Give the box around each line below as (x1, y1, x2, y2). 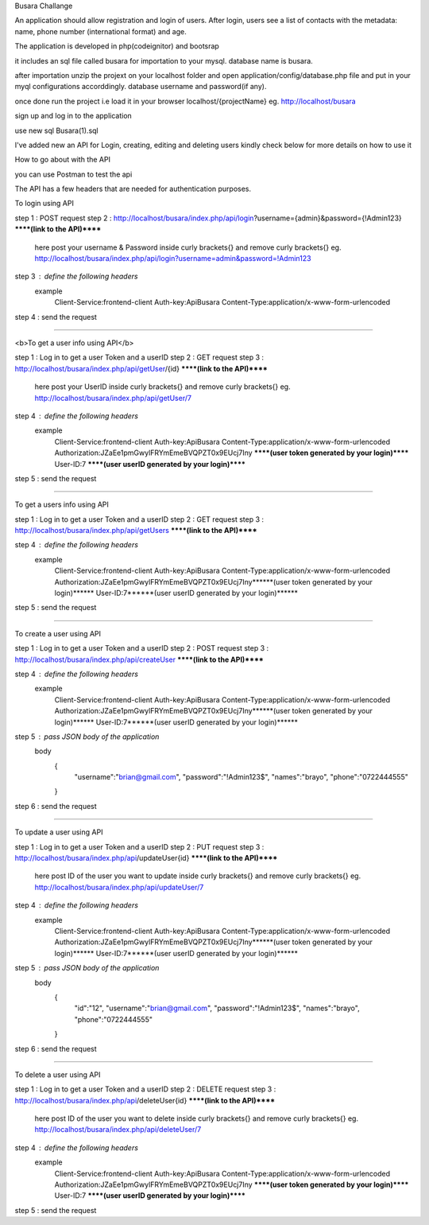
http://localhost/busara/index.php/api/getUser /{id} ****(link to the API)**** (14, 364, 268, 373)
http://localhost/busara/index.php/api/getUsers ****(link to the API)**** (14, 526, 257, 535)
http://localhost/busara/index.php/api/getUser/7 (34, 393, 192, 402)
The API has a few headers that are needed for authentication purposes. (14, 184, 252, 194)
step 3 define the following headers (14, 271, 138, 282)
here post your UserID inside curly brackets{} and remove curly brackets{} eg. (34, 382, 291, 391)
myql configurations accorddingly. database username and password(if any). (14, 82, 267, 91)
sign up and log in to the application (14, 111, 133, 121)
